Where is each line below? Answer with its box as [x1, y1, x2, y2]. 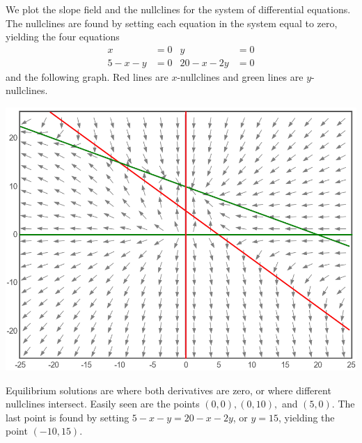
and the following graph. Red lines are [6, 69, 168, 84]
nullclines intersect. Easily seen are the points [6, 396, 200, 411]
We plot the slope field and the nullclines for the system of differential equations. [6, 2, 351, 16]
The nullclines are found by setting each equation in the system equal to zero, [6, 15, 338, 30]
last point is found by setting [6, 410, 129, 424]
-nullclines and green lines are [177, 69, 304, 84]
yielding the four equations [6, 29, 120, 44]
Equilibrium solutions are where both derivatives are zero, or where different [6, 382, 331, 397]
